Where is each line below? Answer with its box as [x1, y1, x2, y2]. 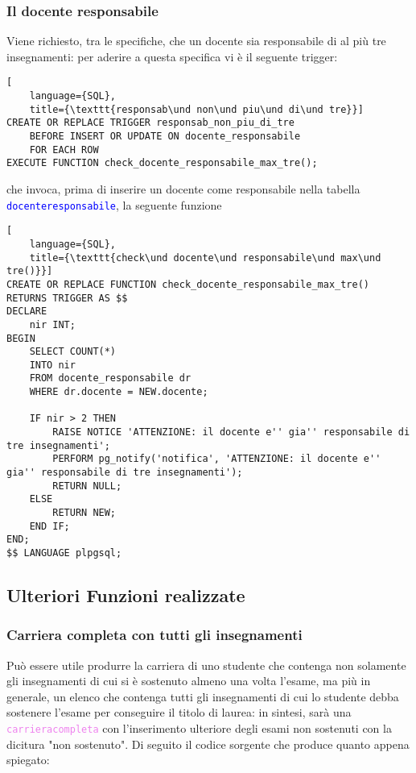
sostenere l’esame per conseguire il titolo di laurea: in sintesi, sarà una [6, 704, 352, 721]
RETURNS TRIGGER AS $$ [6, 292, 128, 304]
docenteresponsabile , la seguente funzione [6, 196, 222, 213]
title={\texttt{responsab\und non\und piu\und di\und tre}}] [29, 103, 364, 115]
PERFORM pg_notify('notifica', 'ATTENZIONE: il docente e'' [52, 453, 381, 465]
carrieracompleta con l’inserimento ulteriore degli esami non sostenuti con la [6, 720, 392, 737]
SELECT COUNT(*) [29, 346, 117, 358]
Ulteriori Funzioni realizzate [6, 583, 245, 608]
